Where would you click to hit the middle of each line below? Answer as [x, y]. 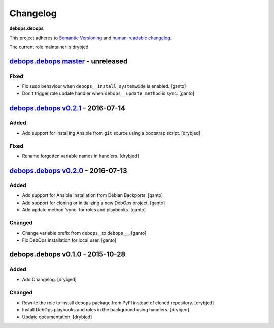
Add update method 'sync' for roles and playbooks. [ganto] [84, 210]
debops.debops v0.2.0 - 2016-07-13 [68, 170]
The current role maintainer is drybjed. [49, 47]
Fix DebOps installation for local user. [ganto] [69, 240]
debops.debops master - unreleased [68, 62]
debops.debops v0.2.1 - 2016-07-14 [67, 108]
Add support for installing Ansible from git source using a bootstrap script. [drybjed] [111, 133]
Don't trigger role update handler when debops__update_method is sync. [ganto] [108, 93]
